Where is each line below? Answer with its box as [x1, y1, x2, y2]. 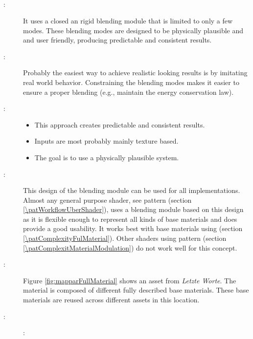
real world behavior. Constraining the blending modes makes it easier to [23, 77, 239, 87]
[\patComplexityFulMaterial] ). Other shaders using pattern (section [23, 233, 227, 243]
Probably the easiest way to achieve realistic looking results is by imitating [23, 67, 248, 78]
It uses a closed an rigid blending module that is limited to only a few [23, 15, 233, 25]
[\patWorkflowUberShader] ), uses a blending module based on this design [23, 204, 244, 214]
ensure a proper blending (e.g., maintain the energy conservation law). [23, 86, 234, 97]
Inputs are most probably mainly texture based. [34, 136, 179, 146]
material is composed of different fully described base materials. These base [23, 285, 249, 295]
